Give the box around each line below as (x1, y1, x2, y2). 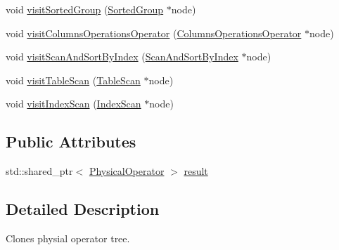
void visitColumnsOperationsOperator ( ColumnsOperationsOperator (6, 25, 302, 40)
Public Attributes (6, 131, 136, 152)
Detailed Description (6, 198, 160, 220)
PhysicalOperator (89, 164, 165, 178)
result (184, 164, 208, 178)
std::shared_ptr (6, 164, 73, 178)
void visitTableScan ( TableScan (6, 72, 141, 87)
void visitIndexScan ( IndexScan (6, 96, 141, 111)
